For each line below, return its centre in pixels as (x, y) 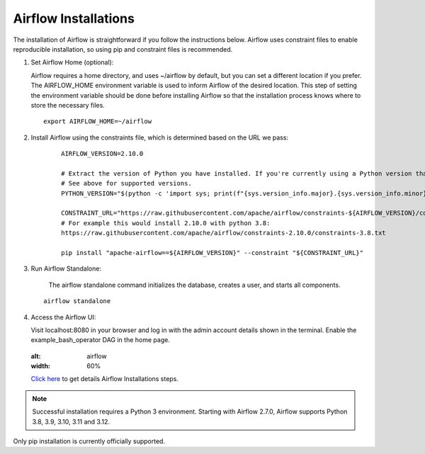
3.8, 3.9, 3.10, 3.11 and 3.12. (71, 421)
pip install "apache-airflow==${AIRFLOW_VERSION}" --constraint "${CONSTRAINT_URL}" (212, 252)
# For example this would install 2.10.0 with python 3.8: (166, 223)
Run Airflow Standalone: (66, 268)
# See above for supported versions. (127, 183)
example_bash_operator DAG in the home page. (100, 340)
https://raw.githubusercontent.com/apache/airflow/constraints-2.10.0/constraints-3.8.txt (223, 233)
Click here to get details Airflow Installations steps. (104, 379)
